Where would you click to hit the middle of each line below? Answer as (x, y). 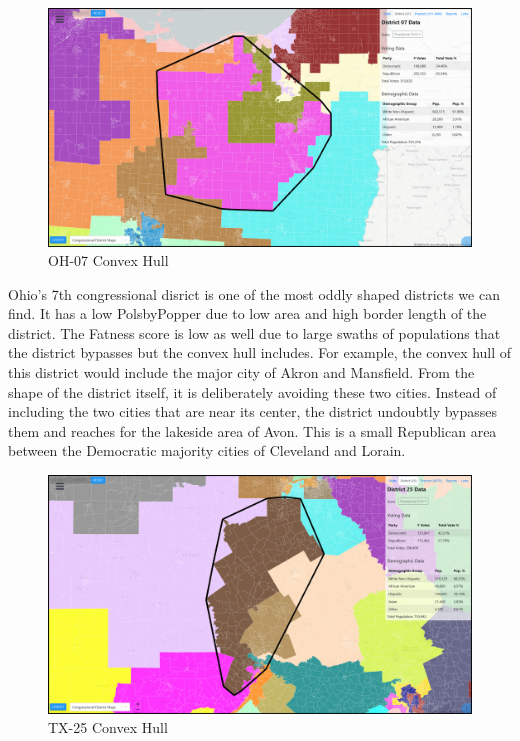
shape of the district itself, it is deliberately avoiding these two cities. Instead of (252, 391)
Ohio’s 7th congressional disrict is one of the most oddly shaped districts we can (254, 293)
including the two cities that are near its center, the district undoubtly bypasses (253, 411)
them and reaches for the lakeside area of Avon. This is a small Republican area (252, 430)
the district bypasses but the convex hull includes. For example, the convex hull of (260, 352)
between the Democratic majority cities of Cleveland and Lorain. (207, 450)
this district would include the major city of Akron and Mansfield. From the (241, 372)
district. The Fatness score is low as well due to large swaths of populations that (254, 332)
